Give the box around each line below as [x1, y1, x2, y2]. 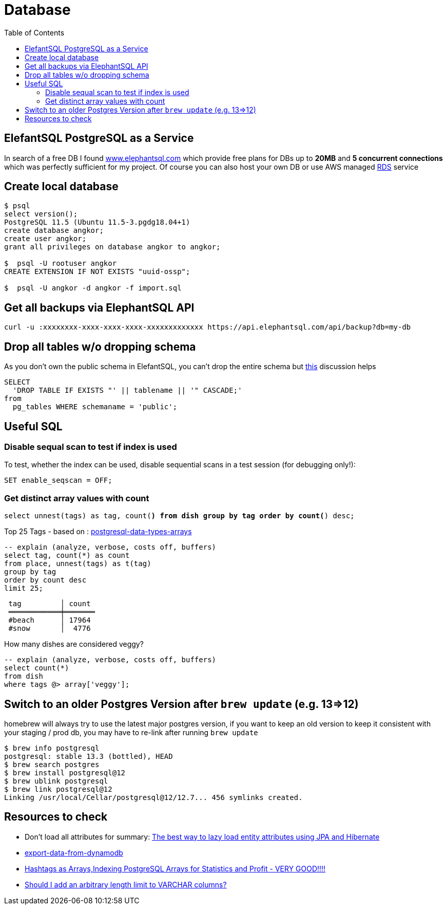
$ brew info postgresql [4, 743, 100, 752]
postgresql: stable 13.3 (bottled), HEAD [4, 752, 173, 760]
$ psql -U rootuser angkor [4, 259, 117, 268]
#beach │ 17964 [8, 616, 91, 625]
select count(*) [4, 664, 69, 672]
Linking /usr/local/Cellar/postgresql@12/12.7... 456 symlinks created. [4, 793, 303, 802]
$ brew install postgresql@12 [4, 768, 126, 777]
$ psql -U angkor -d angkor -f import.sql [4, 284, 182, 293]
